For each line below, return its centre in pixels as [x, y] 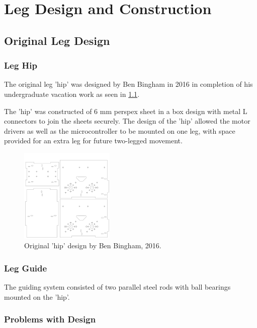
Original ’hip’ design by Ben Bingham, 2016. [93, 245]
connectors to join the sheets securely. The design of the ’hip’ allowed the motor [127, 121]
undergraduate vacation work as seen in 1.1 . [72, 94]
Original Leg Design [57, 40]
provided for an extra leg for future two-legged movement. [93, 141]
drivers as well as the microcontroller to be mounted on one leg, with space [120, 130]
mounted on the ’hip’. [37, 296]
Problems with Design [50, 319]
